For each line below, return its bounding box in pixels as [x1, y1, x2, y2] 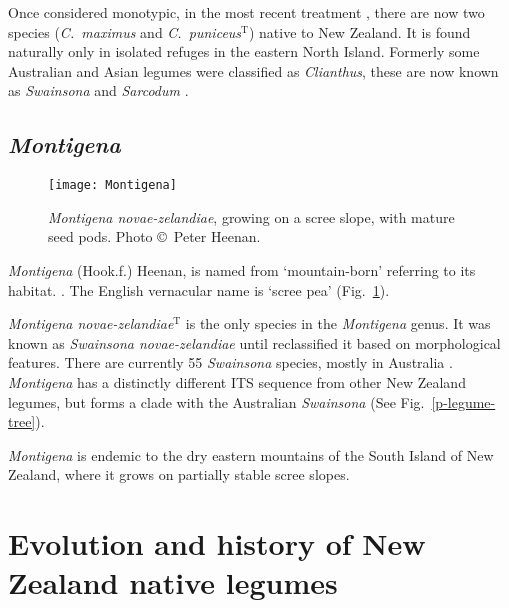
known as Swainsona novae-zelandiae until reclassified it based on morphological [8, 332, 501, 353]
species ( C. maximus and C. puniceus [8, 21, 242, 42]
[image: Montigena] [48, 178, 177, 193]
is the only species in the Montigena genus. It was [185, 313, 491, 334]
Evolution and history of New [8, 523, 426, 564]
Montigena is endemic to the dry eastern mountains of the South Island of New [8, 444, 494, 465]
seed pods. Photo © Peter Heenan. [48, 226, 261, 247]
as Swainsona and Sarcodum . [8, 80, 189, 101]
